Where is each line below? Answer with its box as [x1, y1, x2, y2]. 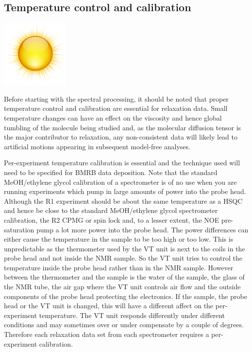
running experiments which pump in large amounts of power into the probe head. [4, 186, 246, 196]
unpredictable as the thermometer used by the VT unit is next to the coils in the [4, 243, 245, 253]
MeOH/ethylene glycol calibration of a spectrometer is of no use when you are [4, 176, 237, 187]
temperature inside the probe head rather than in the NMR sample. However [4, 262, 234, 272]
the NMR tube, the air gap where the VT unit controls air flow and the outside [4, 282, 241, 292]
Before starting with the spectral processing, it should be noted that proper [4, 93, 229, 104]
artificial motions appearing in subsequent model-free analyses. [4, 141, 190, 151]
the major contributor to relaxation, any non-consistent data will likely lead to [4, 132, 238, 142]
